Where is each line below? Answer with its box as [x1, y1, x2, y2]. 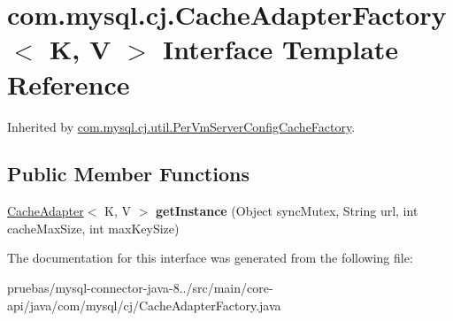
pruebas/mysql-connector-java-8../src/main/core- [7, 279, 273, 297]
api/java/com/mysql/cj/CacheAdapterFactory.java [7, 295, 281, 314]
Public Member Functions [7, 160, 250, 187]
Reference [7, 65, 130, 102]
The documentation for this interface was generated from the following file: [7, 248, 413, 267]
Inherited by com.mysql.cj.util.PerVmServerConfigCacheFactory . [7, 117, 356, 135]
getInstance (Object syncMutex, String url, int [156, 202, 418, 220]
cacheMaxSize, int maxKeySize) [7, 218, 180, 237]
